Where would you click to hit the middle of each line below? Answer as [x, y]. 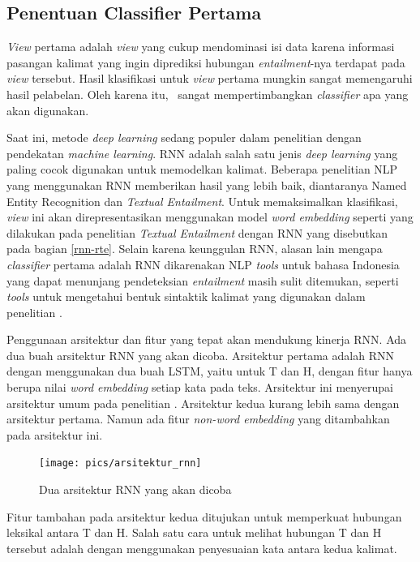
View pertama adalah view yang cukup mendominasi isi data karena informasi [201, 47]
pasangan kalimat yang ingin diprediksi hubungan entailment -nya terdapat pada [206, 62]
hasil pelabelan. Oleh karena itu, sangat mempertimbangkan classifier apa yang [208, 94]
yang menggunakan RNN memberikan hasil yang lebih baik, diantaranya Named [207, 184]
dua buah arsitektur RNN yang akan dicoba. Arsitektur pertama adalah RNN [200, 355]
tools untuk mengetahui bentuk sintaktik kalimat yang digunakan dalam [186, 296]
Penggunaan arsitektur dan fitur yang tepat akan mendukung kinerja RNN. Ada [207, 339]
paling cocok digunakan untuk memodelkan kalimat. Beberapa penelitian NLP [202, 169]
